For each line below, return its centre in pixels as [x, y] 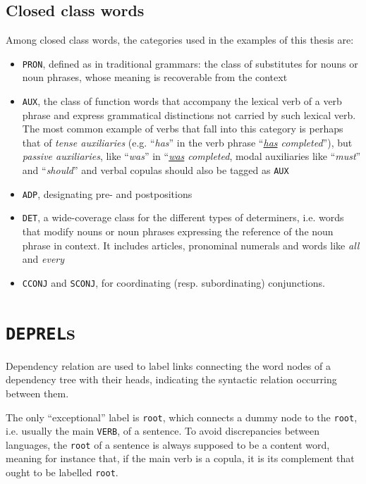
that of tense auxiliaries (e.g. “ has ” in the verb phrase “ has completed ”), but [187, 142]
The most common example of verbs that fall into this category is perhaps [183, 129]
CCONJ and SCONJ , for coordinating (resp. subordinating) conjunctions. [173, 282]
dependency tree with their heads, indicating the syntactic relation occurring [171, 379]
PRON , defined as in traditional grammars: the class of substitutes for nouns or [190, 63]
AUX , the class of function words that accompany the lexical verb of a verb [182, 101]
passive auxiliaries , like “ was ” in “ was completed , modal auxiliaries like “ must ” [191, 156]
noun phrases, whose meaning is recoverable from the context [155, 77]
